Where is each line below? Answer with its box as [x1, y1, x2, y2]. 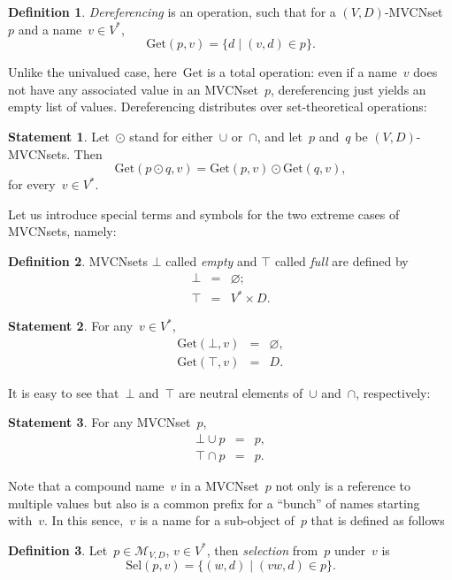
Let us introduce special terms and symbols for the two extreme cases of [8, 204, 400, 223]
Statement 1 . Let [8, 126, 110, 145]
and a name [18, 19, 82, 38]
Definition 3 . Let [8, 540, 108, 559]
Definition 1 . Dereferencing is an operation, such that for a [8, 3, 336, 20]
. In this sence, [44, 511, 124, 530]
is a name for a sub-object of [139, 511, 295, 530]
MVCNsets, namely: [8, 222, 117, 240]
